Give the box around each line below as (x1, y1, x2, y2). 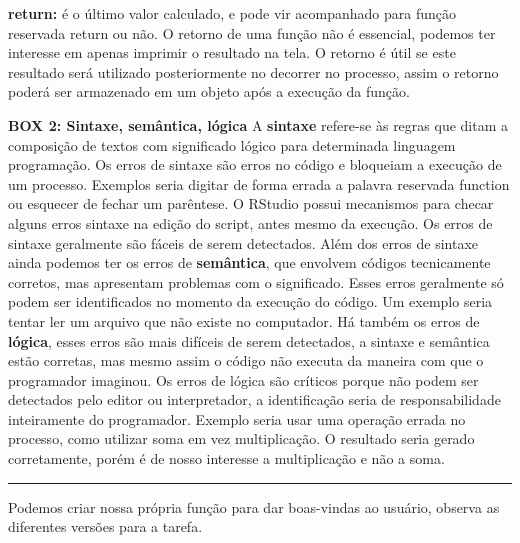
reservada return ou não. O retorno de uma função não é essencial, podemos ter (8, 22, 496, 43)
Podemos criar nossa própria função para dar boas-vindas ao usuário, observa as (8, 496, 500, 517)
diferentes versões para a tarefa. (8, 516, 203, 537)
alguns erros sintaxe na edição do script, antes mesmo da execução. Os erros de (8, 212, 493, 233)
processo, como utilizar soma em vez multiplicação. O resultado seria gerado (8, 428, 475, 449)
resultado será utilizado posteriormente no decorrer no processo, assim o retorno (8, 61, 499, 82)
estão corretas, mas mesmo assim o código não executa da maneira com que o (8, 350, 484, 371)
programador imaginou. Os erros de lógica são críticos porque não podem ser (8, 369, 479, 390)
